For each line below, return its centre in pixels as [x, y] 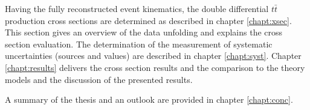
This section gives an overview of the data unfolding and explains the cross [144, 32]
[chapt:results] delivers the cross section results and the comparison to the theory [155, 67]
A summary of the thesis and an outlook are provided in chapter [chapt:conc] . [149, 99]
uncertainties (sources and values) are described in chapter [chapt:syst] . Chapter [153, 56]
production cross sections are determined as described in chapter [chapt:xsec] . [148, 20]
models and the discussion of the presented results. [99, 79]
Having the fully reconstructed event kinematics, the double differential [137, 8]
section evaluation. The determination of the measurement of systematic [139, 44]
